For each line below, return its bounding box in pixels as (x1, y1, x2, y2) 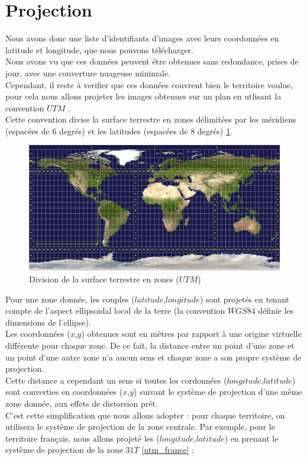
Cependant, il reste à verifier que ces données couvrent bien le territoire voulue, (5, 78, 293, 91)
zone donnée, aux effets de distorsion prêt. (5, 397, 158, 409)
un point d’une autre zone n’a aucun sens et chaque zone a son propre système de (5, 350, 302, 363)
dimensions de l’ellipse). (5, 316, 91, 328)
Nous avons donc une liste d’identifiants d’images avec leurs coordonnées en (5, 32, 279, 44)
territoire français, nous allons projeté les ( (5, 432, 160, 444)
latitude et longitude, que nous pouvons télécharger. (5, 43, 193, 56)
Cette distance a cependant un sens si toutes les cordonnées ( (5, 374, 227, 386)
